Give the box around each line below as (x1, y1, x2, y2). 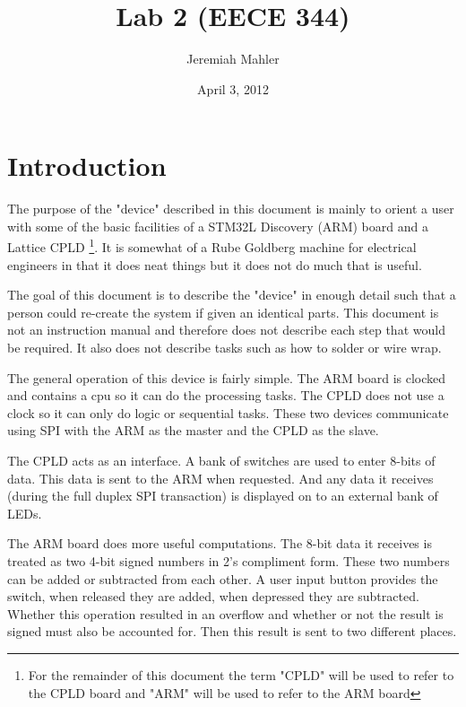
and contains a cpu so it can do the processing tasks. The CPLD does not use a (7, 386, 444, 405)
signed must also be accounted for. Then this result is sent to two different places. (7, 622, 457, 641)
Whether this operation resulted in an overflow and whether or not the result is (7, 604, 444, 623)
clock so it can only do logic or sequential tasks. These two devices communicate (7, 403, 449, 422)
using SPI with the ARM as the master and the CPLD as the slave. (7, 421, 379, 440)
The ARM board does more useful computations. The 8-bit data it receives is (7, 534, 432, 553)
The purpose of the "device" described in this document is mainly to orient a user (7, 199, 454, 218)
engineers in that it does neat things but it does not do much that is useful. (7, 255, 422, 274)
